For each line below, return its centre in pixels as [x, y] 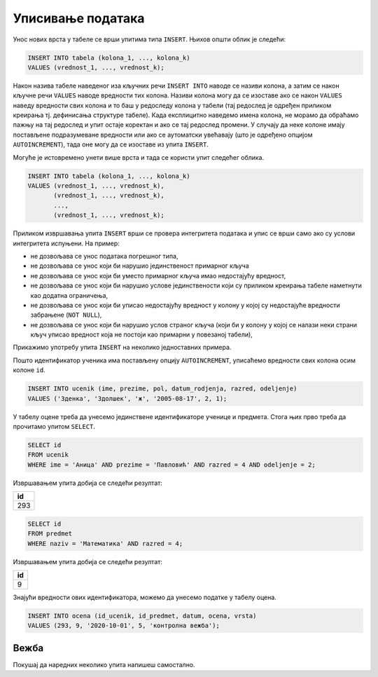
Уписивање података [79, 18]
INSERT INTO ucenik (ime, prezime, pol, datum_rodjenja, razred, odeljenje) [162, 389]
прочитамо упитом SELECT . [54, 426]
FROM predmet [50, 534]
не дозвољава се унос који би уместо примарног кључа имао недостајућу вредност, [158, 275]
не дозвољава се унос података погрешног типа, [104, 256]
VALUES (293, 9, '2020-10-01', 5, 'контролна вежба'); [124, 626]
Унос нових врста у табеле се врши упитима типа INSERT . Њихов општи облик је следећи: [149, 39]
